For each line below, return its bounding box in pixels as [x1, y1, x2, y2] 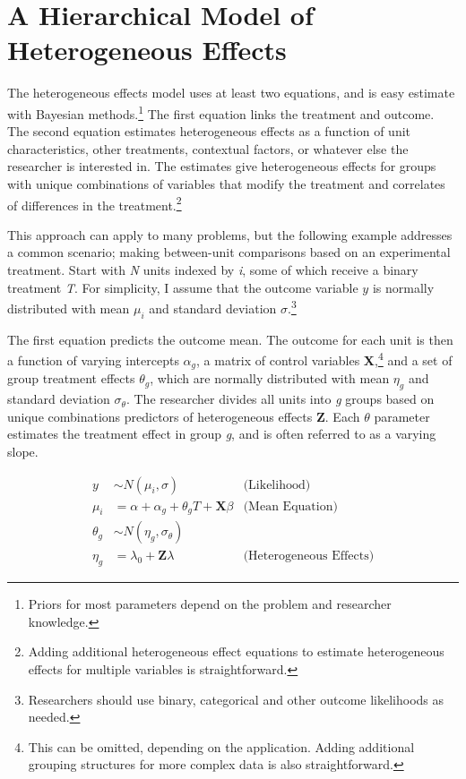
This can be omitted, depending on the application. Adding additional [28, 737, 415, 756]
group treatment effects [7, 369, 135, 388]
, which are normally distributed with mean [150, 369, 390, 388]
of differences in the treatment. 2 [7, 193, 182, 214]
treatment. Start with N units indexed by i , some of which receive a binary [7, 260, 419, 278]
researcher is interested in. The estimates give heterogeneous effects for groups [7, 157, 436, 175]
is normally [372, 278, 435, 296]
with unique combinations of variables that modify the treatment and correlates [7, 174, 445, 193]
